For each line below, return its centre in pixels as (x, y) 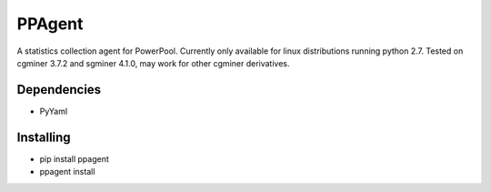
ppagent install (67, 172)
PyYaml (54, 111)
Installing (44, 137)
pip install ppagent (74, 158)
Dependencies (59, 90)
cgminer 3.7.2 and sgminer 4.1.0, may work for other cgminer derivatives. (153, 63)
